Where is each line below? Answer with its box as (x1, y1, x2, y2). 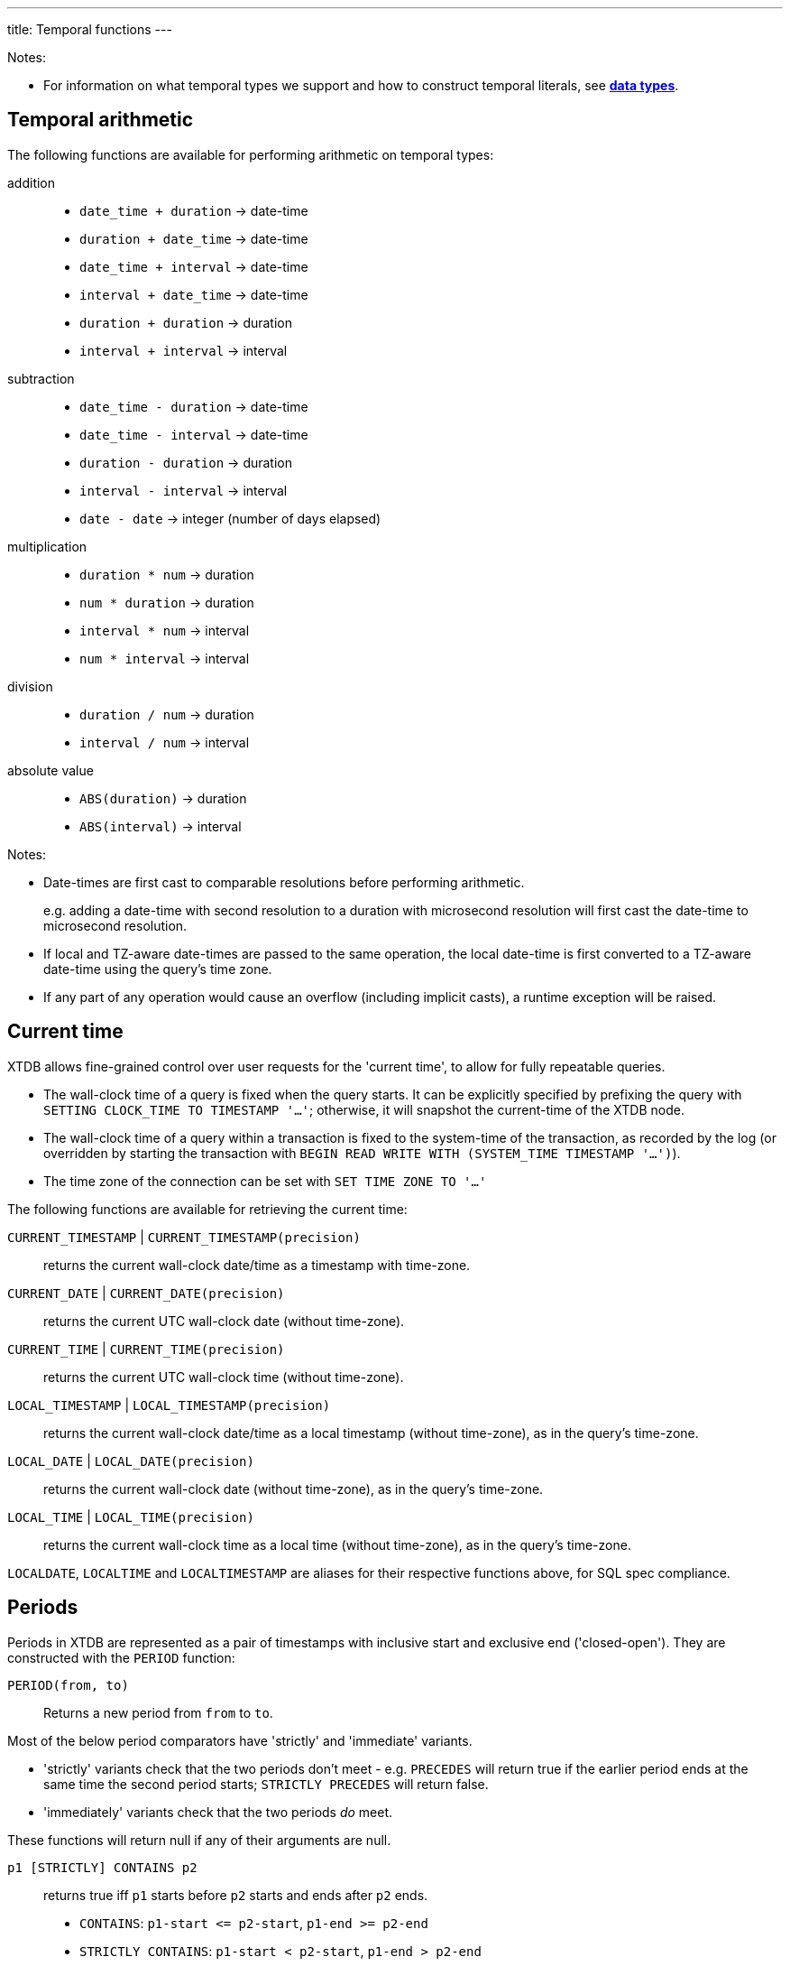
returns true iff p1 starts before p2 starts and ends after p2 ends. (43, 1887, 428, 1903)
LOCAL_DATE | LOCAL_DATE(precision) (7, 1452, 254, 1469)
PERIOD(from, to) (7, 1677, 129, 1692)
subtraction (7, 370, 75, 386)
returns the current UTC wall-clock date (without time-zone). (43, 1312, 405, 1329)
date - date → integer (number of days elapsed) (79, 510, 381, 526)
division (7, 678, 53, 694)
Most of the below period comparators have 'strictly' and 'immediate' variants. (7, 1732, 473, 1748)
